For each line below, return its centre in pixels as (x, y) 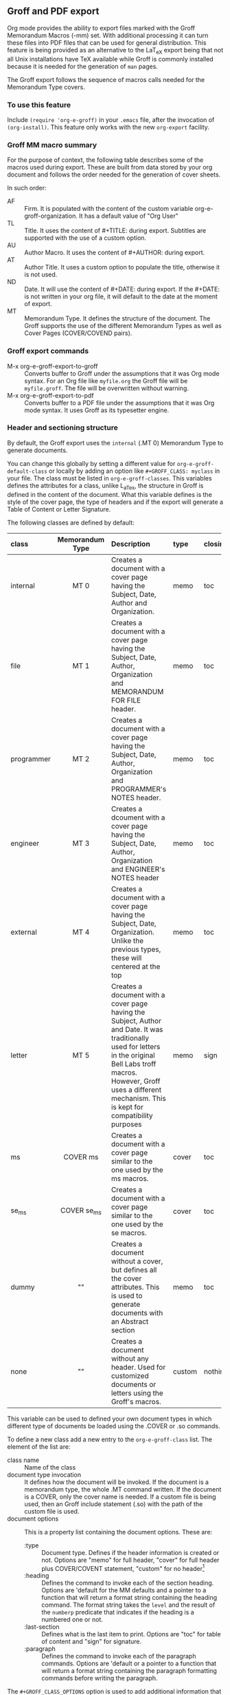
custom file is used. (52, 1511)
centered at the (136, 966)
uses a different (136, 1090)
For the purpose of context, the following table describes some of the (105, 160)
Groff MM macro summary (52, 145)
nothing (216, 1371)
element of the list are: (39, 1446)
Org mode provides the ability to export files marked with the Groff (101, 28)
